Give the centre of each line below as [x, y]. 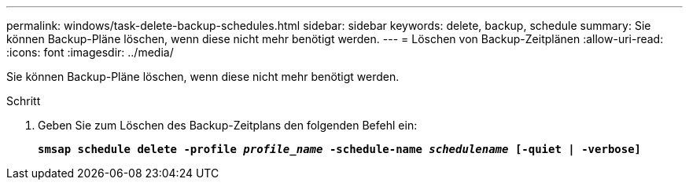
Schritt [24, 101]
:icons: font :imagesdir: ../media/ [90, 52]
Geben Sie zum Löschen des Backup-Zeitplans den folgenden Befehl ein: [228, 125]
